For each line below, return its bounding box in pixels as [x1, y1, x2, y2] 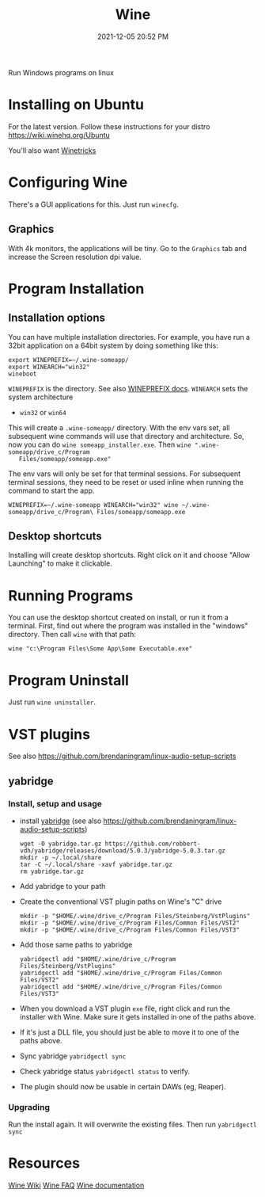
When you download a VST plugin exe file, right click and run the [19, 1004, 231, 1013]
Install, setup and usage [8, 798, 103, 809]
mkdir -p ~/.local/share [19, 853, 102, 861]
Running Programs [8, 586, 134, 604]
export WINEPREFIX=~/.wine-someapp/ [8, 356, 129, 364]
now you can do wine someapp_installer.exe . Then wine [8, 440, 191, 449]
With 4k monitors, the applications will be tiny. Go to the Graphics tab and [8, 243, 248, 253]
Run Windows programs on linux [8, 67, 115, 77]
